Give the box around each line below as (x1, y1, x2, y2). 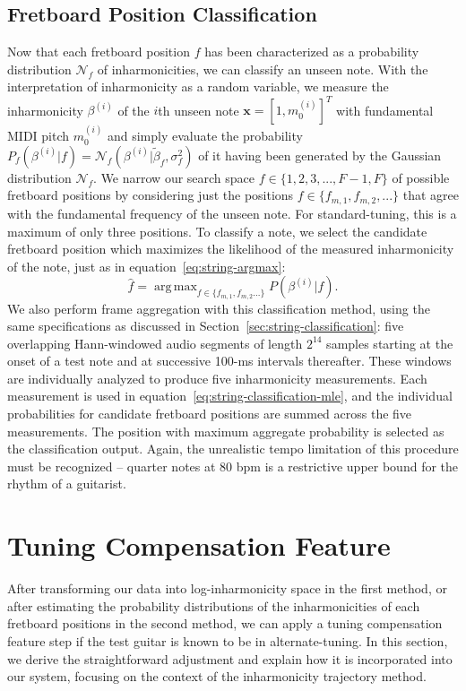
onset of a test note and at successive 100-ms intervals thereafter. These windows (7, 351, 452, 370)
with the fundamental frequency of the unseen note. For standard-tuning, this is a (7, 203, 457, 222)
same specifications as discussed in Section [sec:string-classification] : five (7, 316, 404, 335)
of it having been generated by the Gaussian (198, 145, 442, 164)
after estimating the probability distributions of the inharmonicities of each (7, 596, 420, 615)
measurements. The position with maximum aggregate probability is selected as (7, 421, 444, 440)
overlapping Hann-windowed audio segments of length (7, 333, 303, 352)
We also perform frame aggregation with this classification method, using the (7, 298, 430, 317)
